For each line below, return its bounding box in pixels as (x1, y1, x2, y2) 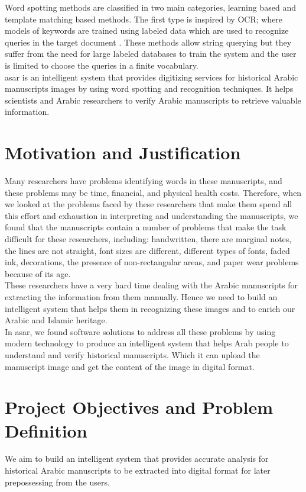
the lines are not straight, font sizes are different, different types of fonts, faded (5, 244, 290, 256)
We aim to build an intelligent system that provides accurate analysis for (5, 452, 269, 465)
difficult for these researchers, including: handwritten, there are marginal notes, (5, 233, 292, 245)
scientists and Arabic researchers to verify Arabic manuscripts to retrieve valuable (5, 94, 301, 106)
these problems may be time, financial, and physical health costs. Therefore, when (5, 186, 302, 198)
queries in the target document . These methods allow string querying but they (5, 36, 292, 48)
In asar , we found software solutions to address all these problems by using (5, 325, 276, 337)
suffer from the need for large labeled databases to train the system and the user (5, 47, 297, 60)
